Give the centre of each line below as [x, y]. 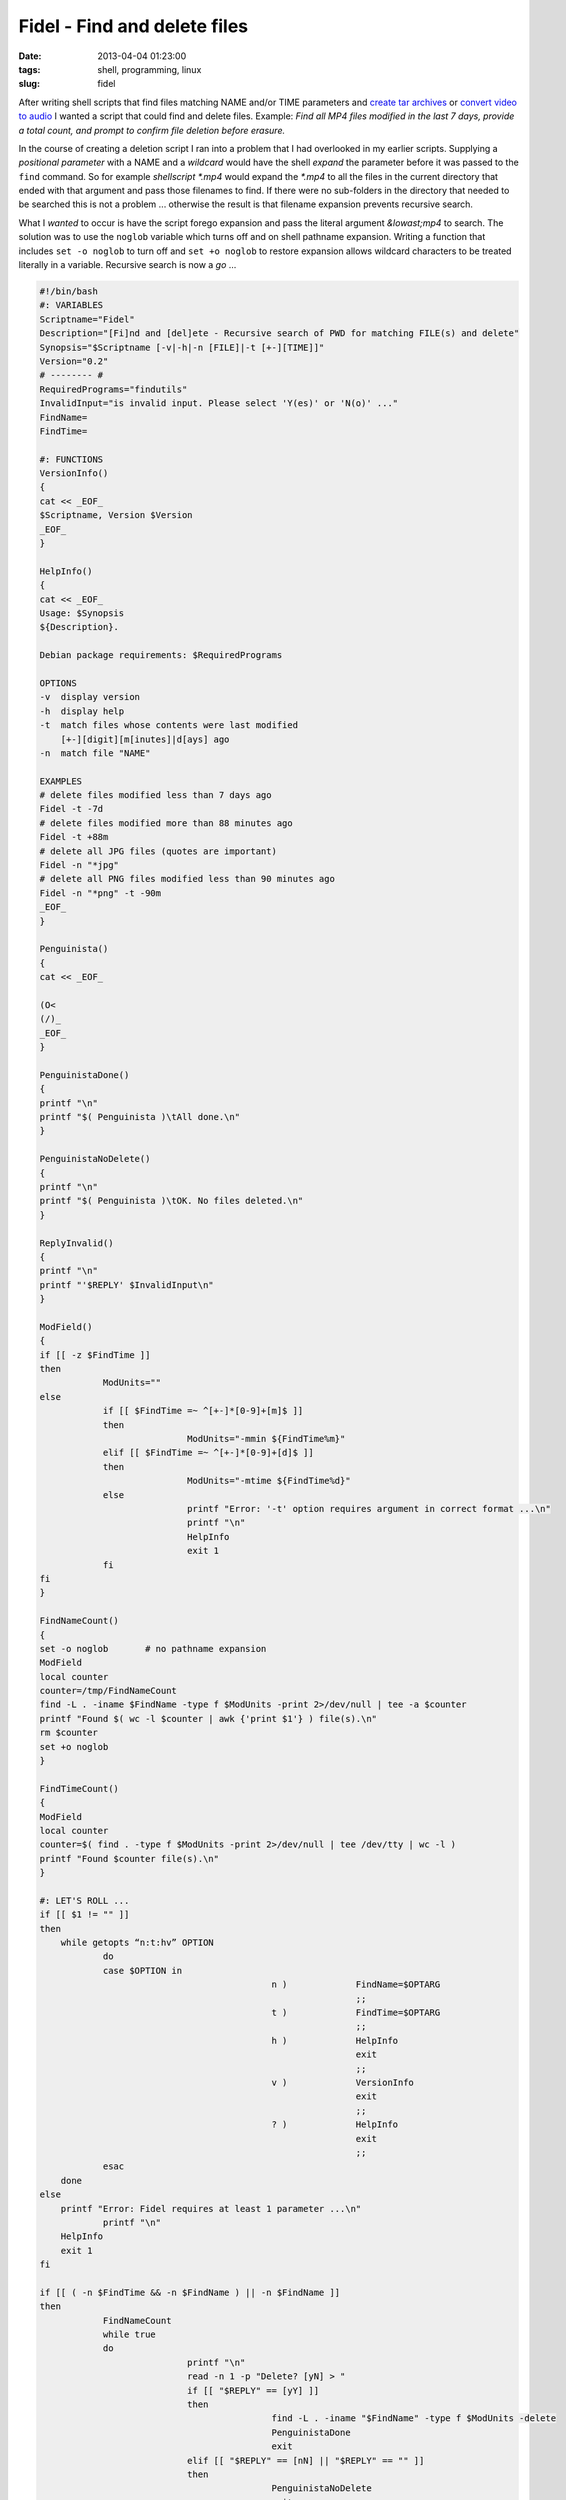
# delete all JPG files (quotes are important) [158, 851]
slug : [29, 84]
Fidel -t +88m [74, 837]
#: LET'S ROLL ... [84, 1900]
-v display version [89, 697]
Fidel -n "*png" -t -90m [100, 893]
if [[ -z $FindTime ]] [95, 1354]
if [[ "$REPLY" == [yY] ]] [253, 2390]
